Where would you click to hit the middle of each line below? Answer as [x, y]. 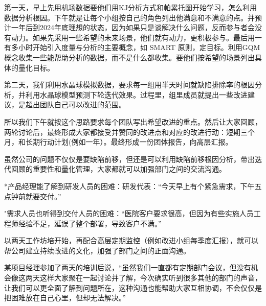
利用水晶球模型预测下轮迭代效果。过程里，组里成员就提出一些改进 [136, 94]
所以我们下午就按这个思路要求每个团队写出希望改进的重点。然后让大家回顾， [133, 121]
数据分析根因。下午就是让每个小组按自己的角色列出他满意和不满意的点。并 [129, 17]
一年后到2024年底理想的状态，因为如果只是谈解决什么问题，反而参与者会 [133, 27]
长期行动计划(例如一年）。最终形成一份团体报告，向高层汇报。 [129, 142]
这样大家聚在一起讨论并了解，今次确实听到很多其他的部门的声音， [151, 278]
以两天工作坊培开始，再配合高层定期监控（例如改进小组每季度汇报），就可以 [131, 240]
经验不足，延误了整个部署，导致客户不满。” [90, 223]
